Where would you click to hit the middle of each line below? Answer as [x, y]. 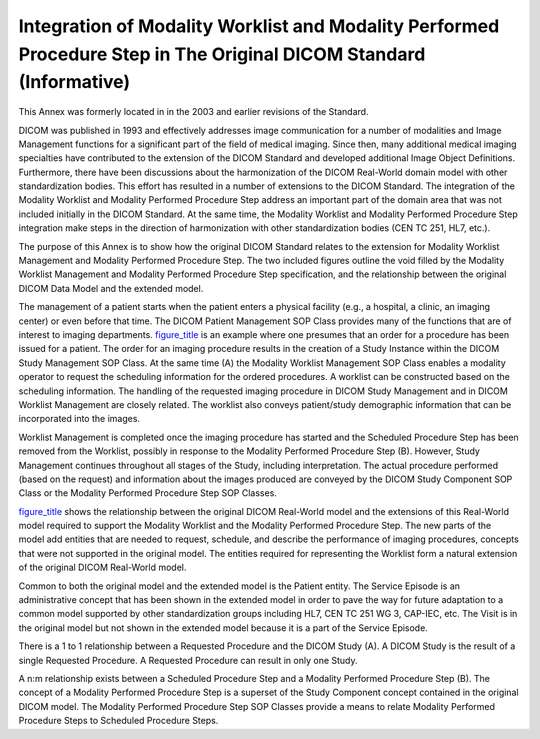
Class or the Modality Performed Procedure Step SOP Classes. [147, 493]
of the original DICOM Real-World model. [102, 567]
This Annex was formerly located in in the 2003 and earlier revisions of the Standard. [193, 112]
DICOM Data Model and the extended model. [111, 288]
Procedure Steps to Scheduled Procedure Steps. [118, 721]
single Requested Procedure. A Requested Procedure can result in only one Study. [188, 660]
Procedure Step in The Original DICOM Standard [222, 54]
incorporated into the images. [79, 419]
